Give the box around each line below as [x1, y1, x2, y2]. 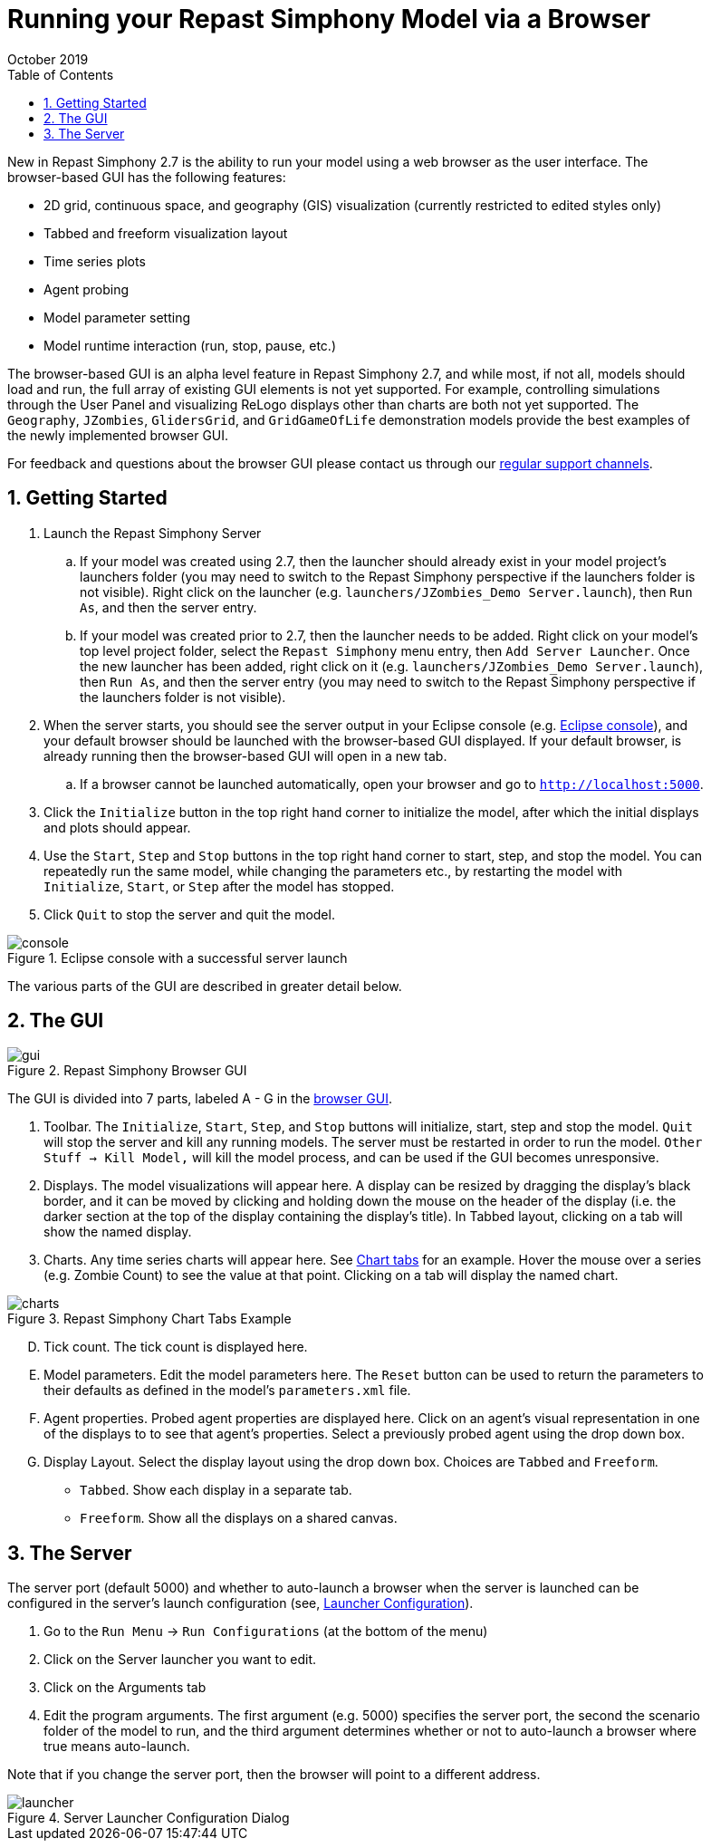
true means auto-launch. [43, 1738, 190, 1755]
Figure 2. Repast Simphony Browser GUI [7, 1063, 247, 1079]
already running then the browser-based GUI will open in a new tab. [43, 747, 447, 764]
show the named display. [43, 1224, 192, 1240]
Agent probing [43, 281, 130, 297]
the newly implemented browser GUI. [7, 427, 229, 443]
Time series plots [43, 253, 146, 269]
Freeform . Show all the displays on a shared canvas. [80, 1510, 398, 1526]
